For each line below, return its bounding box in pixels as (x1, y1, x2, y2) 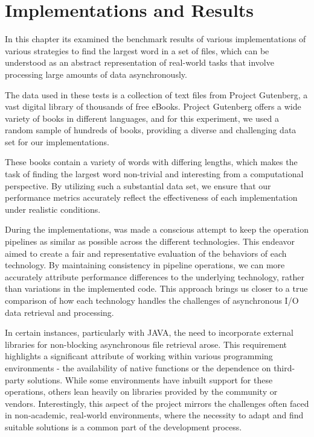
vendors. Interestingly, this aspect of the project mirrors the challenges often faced (5, 397, 309, 409)
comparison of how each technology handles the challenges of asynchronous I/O (5, 294, 299, 306)
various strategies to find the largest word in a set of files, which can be (5, 44, 269, 57)
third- (274, 361, 295, 374)
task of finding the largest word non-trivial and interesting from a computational (5, 168, 304, 180)
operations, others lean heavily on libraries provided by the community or (5, 385, 278, 398)
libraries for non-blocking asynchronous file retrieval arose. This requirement (5, 338, 287, 350)
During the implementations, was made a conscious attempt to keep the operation (5, 223, 309, 236)
